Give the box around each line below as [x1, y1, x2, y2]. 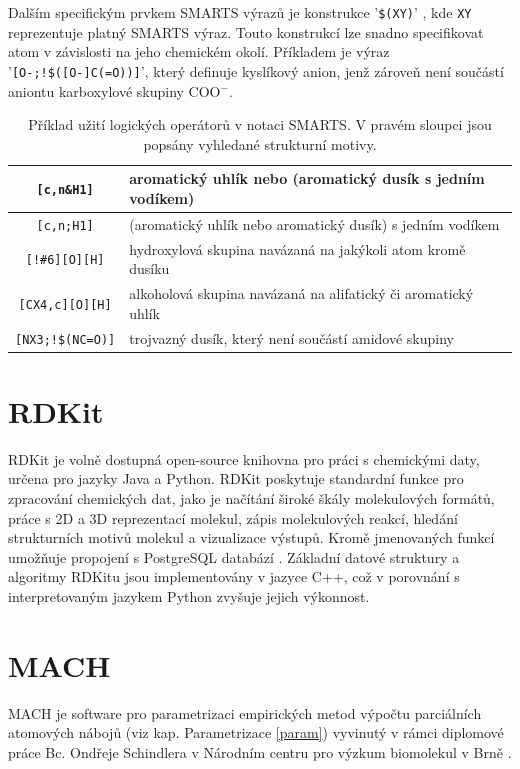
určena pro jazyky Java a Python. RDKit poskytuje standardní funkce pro [8, 468, 464, 489]
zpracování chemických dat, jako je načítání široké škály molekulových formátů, [8, 487, 495, 508]
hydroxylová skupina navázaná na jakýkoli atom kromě [129, 238, 466, 259]
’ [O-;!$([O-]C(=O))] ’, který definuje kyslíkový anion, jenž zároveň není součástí [8, 60, 504, 81]
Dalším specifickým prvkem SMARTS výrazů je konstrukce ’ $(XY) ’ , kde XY [8, 2, 472, 22]
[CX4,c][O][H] [18, 297, 112, 312]
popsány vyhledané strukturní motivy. [143, 133, 377, 154]
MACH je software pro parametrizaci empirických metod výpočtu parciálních [8, 702, 482, 723]
